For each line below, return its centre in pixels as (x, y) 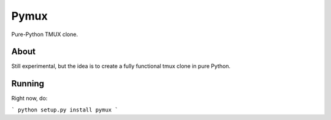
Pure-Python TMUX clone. (45, 34)
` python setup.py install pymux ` (65, 110)
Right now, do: (29, 99)
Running (28, 84)
